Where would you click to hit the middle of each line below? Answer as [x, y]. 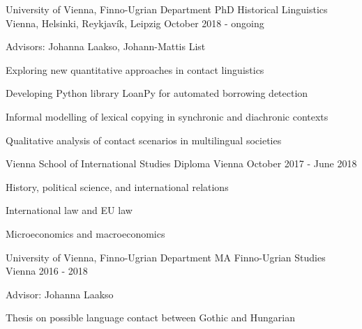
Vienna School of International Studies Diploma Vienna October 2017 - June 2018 [181, 163]
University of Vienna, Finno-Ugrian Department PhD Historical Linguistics [167, 9]
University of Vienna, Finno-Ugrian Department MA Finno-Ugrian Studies [166, 257]
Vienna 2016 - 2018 [47, 271]
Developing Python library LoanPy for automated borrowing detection [157, 93]
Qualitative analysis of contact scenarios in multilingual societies [144, 140]
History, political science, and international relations [117, 186]
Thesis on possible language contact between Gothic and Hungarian [151, 317]
